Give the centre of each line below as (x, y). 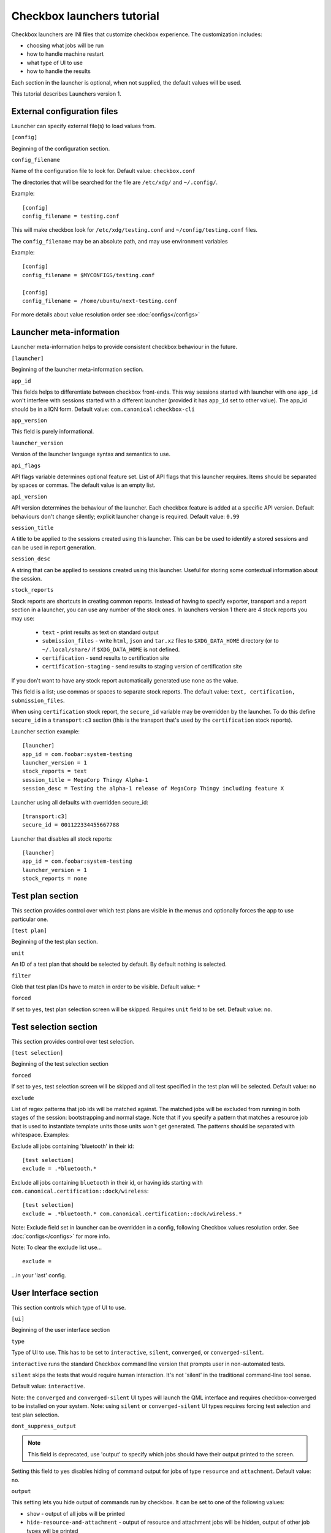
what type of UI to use (55, 63)
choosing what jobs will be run (65, 45)
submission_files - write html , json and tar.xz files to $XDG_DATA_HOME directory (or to (160, 641)
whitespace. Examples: (40, 1135)
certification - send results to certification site (106, 658)
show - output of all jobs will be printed (76, 1513)
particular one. (30, 919)
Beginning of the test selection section (60, 1064)
